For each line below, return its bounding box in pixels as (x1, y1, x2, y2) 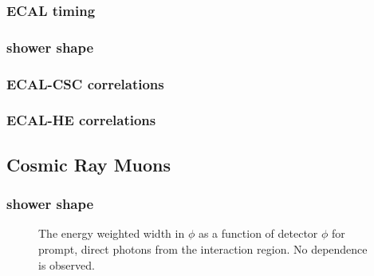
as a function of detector (198, 225, 318, 242)
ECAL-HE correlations (6, 110, 156, 130)
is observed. (38, 256, 95, 273)
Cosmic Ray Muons (6, 152, 171, 176)
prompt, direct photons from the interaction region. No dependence (38, 240, 368, 257)
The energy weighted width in (38, 225, 185, 242)
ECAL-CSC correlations (6, 73, 164, 93)
